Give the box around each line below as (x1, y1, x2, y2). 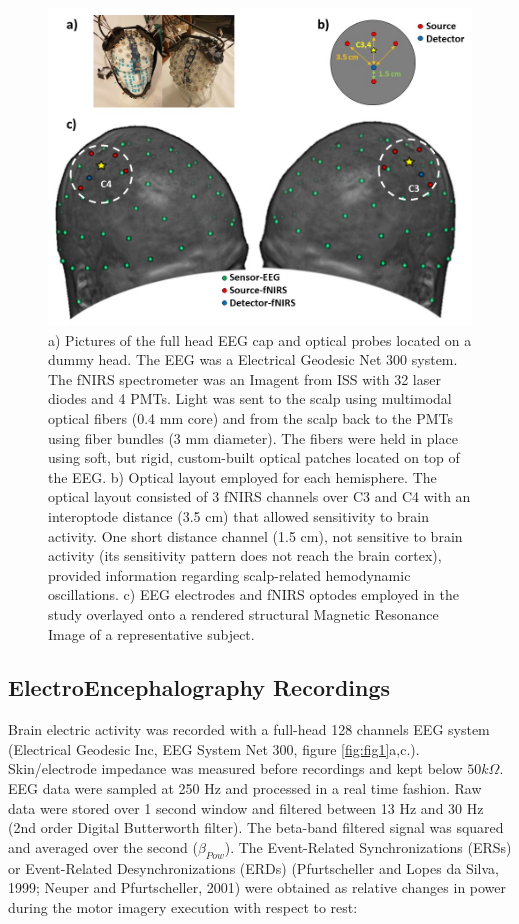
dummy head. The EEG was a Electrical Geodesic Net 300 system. (48, 349, 458, 370)
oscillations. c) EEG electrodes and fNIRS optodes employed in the (48, 584, 459, 605)
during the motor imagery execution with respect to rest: (8, 896, 358, 917)
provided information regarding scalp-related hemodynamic (48, 564, 411, 585)
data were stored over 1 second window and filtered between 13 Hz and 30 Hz (8, 797, 484, 818)
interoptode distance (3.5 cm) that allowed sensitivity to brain (48, 505, 430, 526)
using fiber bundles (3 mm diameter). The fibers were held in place (48, 427, 458, 448)
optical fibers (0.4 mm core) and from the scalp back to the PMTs (48, 407, 453, 428)
